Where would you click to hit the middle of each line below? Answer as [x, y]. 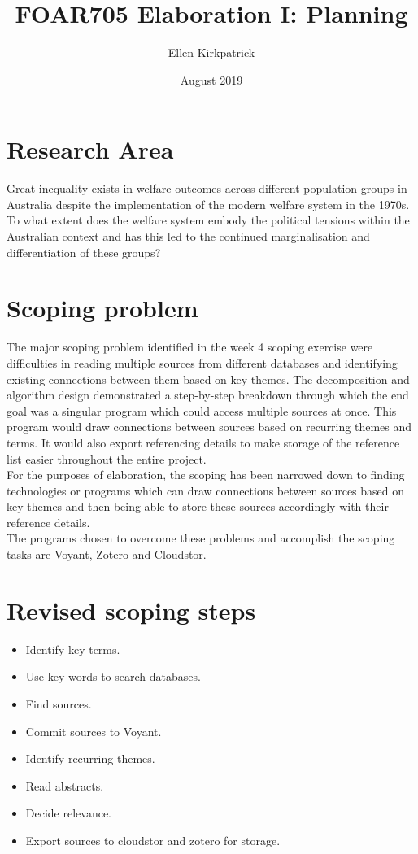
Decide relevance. [69, 813]
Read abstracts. [65, 785]
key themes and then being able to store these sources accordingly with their [198, 506]
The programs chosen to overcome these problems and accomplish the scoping [201, 538]
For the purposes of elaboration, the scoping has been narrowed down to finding [206, 475]
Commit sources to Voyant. [94, 731]
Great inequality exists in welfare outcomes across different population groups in [207, 188]
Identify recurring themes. [90, 758]
